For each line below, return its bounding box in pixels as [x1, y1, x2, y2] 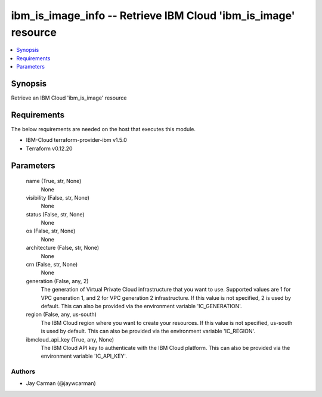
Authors [11, 367, 36, 376]
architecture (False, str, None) [26, 244, 100, 252]
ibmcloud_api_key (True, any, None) [26, 336, 114, 343]
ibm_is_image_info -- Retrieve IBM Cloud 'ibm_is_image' [11, 9, 295, 22]
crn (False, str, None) [26, 261, 78, 268]
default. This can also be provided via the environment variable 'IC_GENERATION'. [41, 302, 242, 309]
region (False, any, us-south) [26, 311, 97, 318]
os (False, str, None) [26, 227, 76, 235]
